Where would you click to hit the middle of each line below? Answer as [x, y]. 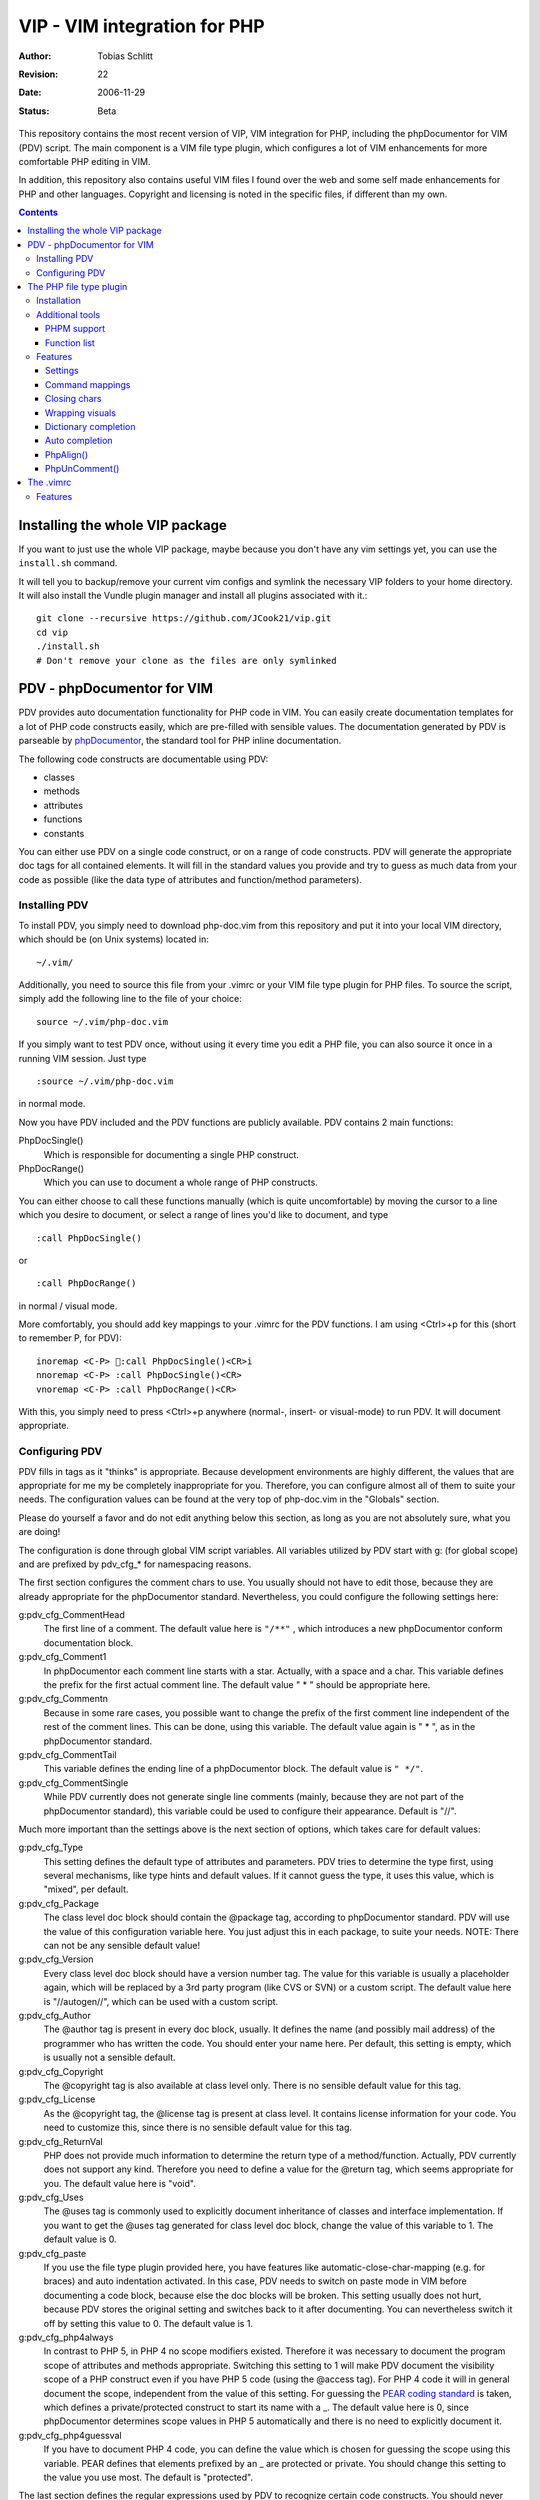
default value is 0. [80, 2239]
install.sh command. [68, 563]
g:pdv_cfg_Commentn [63, 1699]
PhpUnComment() [82, 469]
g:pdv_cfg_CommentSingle [73, 1782]
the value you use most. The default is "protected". [148, 2477]
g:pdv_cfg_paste [52, 2253]
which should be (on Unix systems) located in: [114, 939]
